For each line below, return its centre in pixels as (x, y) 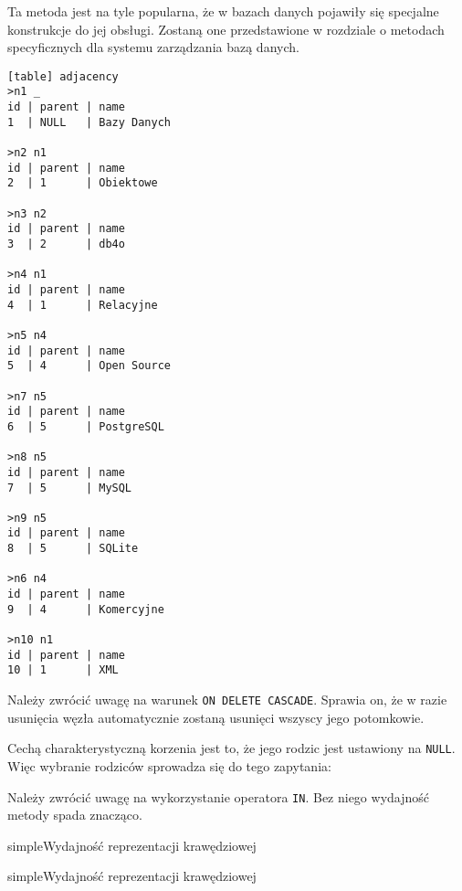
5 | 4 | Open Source (89, 366)
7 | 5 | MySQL (70, 488)
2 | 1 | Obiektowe (83, 183)
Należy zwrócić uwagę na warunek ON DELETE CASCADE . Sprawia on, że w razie (227, 700)
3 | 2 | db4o (66, 244)
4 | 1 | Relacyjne (83, 305)
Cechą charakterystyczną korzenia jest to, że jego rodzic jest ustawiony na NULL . (231, 748)
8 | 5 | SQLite (73, 549)
